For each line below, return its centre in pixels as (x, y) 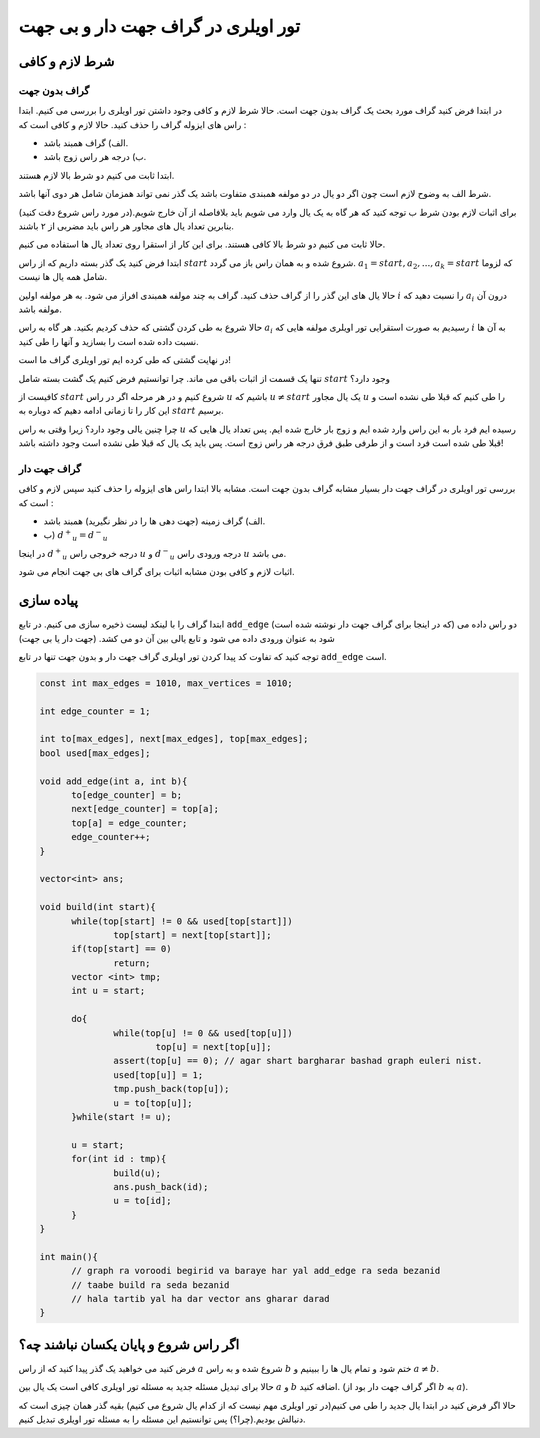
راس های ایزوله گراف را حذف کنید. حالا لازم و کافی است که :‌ (132, 124)
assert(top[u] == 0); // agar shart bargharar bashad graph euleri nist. (298, 1061)
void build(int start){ (98, 907)
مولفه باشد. (40, 309)
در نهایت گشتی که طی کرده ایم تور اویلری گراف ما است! (125, 360)
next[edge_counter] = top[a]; (145, 809)
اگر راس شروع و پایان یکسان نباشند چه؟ (129, 1344)
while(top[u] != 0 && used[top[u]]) (203, 1033)
